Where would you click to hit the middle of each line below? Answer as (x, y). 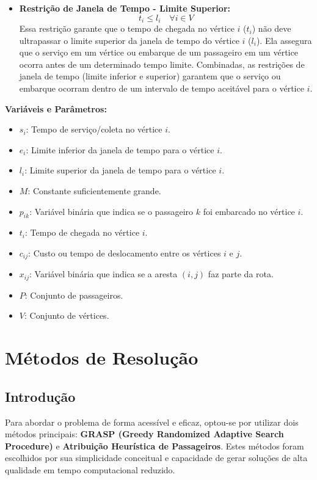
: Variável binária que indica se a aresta (104, 274)
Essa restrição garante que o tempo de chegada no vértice (127, 28)
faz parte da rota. (241, 274)
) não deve (271, 28)
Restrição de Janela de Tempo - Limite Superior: (125, 8)
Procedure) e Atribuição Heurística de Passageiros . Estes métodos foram (155, 445)
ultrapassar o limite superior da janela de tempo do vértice (129, 40)
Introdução (40, 396)
